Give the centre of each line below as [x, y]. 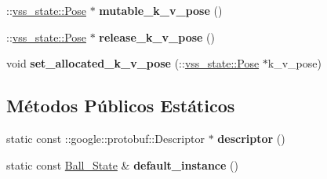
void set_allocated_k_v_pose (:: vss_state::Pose [133, 63]
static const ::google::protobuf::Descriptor [105, 138]
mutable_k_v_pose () [161, 10]
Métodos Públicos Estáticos [121, 106]
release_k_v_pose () [157, 37]
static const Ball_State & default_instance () [122, 164]
